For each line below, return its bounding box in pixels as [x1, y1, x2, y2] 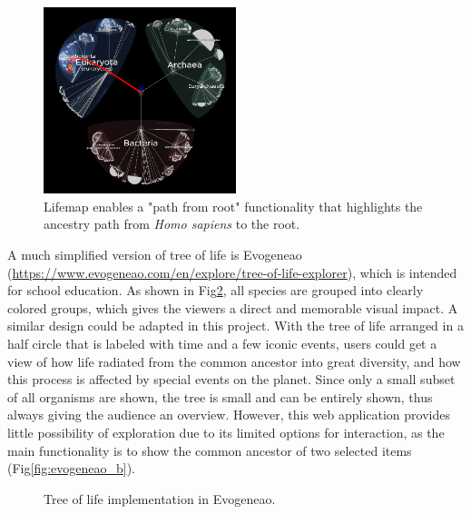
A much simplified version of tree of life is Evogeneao [7, 245, 302, 264]
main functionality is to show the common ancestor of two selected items [7, 440, 412, 460]
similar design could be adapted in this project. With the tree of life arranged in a [7, 316, 464, 335]
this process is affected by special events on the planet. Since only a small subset [7, 370, 456, 389]
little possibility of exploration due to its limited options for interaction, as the [7, 422, 445, 441]
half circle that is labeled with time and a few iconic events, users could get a [7, 334, 437, 353]
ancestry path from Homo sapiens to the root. [44, 214, 300, 233]
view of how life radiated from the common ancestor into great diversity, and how [7, 351, 461, 371]
